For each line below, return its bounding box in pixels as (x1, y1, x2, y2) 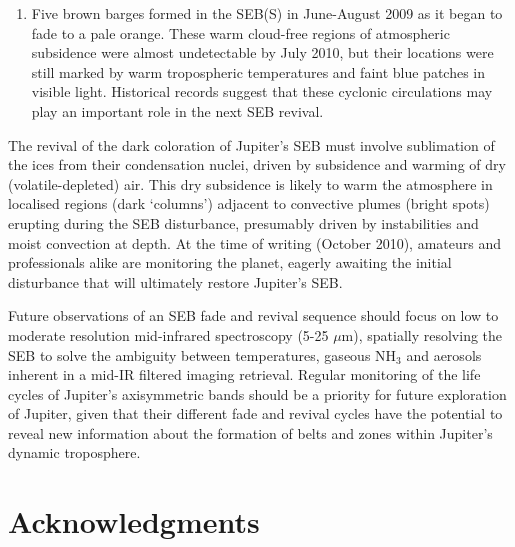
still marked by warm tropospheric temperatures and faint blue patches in (31, 61, 486, 82)
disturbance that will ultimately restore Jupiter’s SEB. (8, 271, 343, 292)
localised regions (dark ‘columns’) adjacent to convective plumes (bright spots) (8, 193, 490, 214)
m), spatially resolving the (341, 324, 503, 345)
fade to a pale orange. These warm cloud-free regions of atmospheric (31, 22, 450, 43)
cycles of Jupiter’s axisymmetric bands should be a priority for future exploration (8, 383, 507, 404)
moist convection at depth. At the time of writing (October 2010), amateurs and (8, 232, 501, 253)
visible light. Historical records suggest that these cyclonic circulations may (31, 81, 493, 102)
